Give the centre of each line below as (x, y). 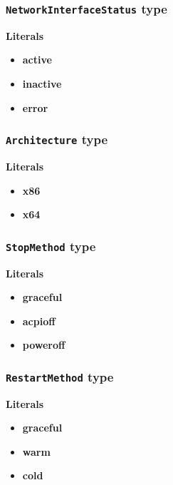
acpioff (39, 321)
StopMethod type (51, 246)
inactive (42, 83)
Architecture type (57, 139)
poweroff (44, 345)
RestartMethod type (60, 376)
